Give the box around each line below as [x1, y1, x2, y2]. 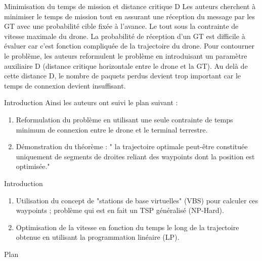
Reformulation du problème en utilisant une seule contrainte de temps [16, 114, 233, 124]
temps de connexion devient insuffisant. [4, 80, 126, 91]
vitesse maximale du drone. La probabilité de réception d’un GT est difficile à [4, 30, 245, 41]
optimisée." [16, 161, 50, 171]
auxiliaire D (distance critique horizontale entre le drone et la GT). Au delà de [4, 60, 248, 71]
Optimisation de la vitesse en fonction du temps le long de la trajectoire [16, 222, 239, 232]
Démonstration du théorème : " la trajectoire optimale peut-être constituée [16, 141, 248, 152]
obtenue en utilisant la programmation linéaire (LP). [16, 232, 180, 242]
